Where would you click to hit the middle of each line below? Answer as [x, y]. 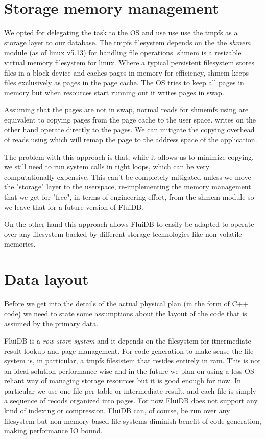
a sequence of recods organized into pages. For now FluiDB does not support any [131, 400]
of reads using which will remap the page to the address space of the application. [131, 140]
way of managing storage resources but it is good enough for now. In [134, 381]
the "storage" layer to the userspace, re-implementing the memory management [128, 187]
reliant [14, 381]
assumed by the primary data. [51, 323]
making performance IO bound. [53, 431]
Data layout [46, 279]
